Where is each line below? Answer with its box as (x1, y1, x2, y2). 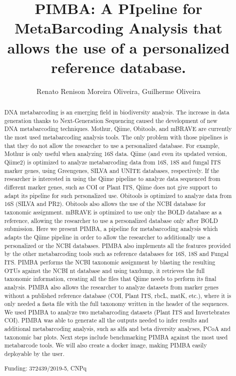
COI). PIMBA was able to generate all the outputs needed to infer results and (4, 316, 208, 324)
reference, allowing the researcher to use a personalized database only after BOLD (4, 216, 218, 224)
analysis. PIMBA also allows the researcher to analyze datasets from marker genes (4, 282, 218, 291)
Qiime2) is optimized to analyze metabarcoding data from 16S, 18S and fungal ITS (4, 158, 221, 166)
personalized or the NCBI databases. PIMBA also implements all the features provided (4, 241, 231, 249)
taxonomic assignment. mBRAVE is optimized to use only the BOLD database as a (4, 207, 222, 216)
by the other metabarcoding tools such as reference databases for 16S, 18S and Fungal (4, 249, 229, 258)
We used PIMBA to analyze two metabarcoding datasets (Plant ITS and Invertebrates (4, 307, 230, 316)
